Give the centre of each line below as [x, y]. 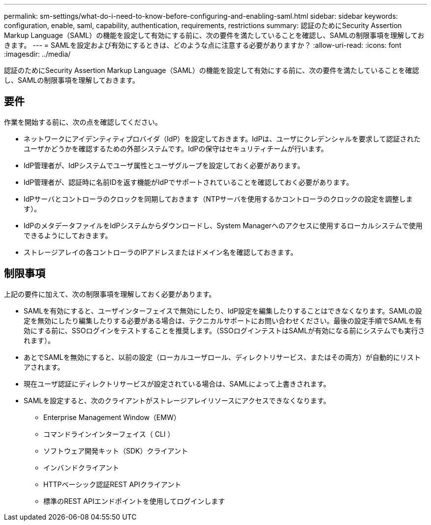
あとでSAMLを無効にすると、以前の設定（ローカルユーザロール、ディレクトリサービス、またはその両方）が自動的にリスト [222, 357]
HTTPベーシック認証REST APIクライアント [112, 484]
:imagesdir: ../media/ [37, 54]
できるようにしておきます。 [68, 235]
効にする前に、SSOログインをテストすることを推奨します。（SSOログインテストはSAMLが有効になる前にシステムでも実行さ [224, 330]
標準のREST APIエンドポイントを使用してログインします [134, 501]
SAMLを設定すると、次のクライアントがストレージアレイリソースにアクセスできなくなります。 [177, 400]
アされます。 [44, 367]
